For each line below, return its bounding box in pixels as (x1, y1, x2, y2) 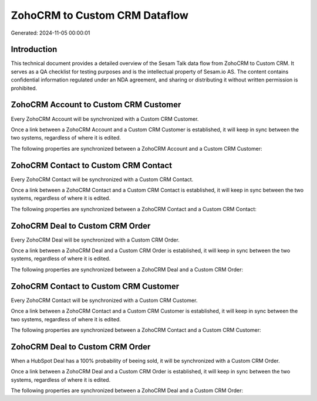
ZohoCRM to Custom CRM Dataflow (11, 9, 189, 22)
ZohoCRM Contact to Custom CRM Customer (11, 281, 180, 291)
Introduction (11, 45, 58, 55)
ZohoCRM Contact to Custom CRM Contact (11, 160, 173, 170)
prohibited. (11, 84, 38, 91)
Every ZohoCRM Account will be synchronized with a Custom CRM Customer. (11, 115, 199, 123)
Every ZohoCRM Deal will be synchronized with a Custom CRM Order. (11, 236, 180, 243)
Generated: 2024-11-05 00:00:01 (11, 29, 90, 36)
